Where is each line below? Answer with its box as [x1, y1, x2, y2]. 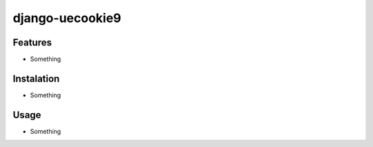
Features [12, 37, 52, 48]
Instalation [12, 72, 60, 84]
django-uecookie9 [12, 10, 122, 26]
